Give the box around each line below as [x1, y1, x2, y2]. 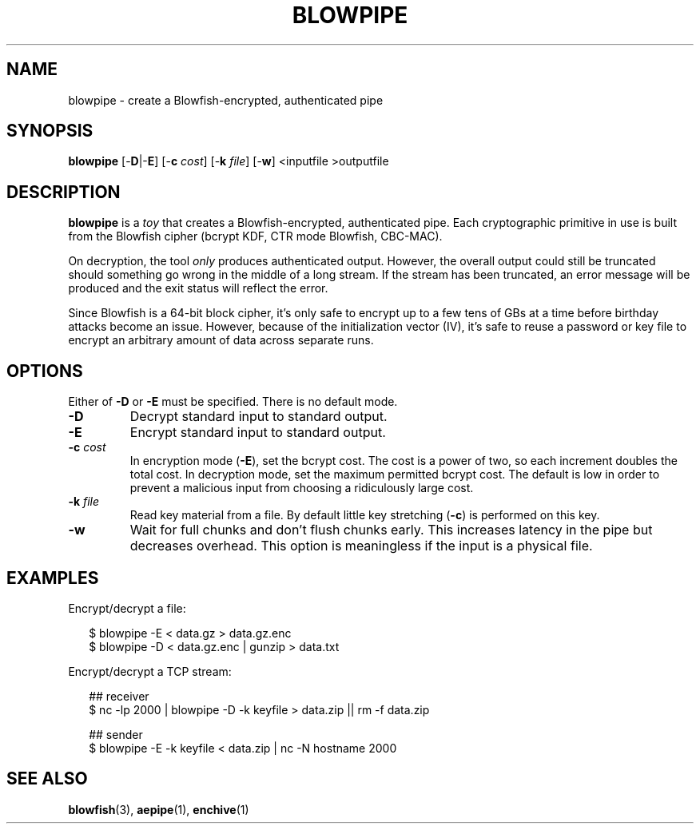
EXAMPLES [6, 567, 99, 588]
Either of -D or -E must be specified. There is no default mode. [68, 395, 398, 409]
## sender [89, 727, 143, 741]
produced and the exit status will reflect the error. [68, 281, 328, 296]
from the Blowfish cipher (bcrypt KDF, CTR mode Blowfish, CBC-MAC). [68, 229, 443, 244]
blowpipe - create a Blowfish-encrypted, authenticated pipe [68, 93, 384, 107]
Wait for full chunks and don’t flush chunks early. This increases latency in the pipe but [129, 522, 653, 538]
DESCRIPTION [6, 181, 121, 202]
